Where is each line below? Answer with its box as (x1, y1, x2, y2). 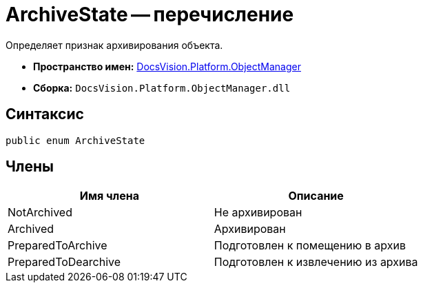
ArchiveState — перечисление (6, 3, 294, 26)
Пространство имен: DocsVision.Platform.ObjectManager (33, 60, 301, 72)
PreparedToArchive (8, 238, 107, 253)
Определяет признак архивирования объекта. (6, 39, 223, 51)
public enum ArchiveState (6, 134, 145, 146)
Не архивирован (214, 205, 302, 220)
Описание (288, 189, 344, 203)
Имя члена (79, 189, 140, 203)
